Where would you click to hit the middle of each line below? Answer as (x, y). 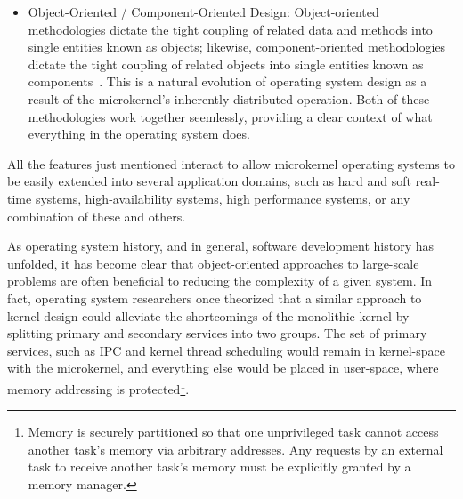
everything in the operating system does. (139, 134)
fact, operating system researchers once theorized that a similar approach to (215, 298)
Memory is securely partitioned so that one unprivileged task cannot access (233, 432)
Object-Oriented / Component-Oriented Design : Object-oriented (203, 12)
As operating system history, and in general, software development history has (221, 246)
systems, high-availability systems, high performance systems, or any (223, 198)
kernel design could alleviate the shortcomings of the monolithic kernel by (208, 315)
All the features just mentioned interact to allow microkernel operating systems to (231, 163)
